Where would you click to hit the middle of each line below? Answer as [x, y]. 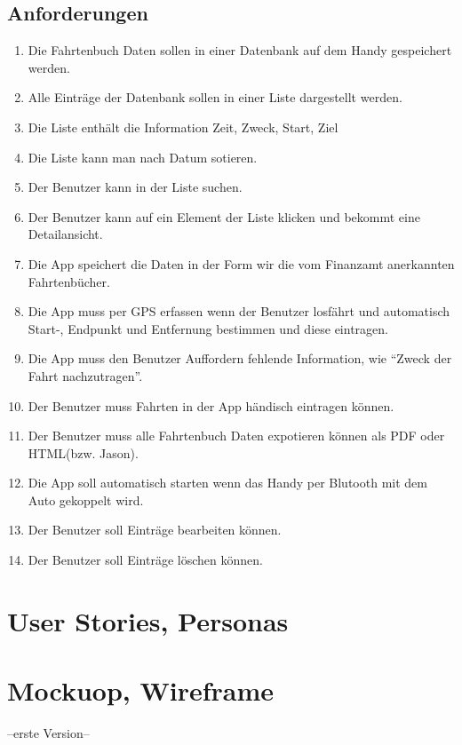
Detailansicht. [65, 234]
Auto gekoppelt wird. [86, 499]
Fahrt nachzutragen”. [85, 375]
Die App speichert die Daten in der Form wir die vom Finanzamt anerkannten [241, 263]
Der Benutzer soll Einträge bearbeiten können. [155, 530]
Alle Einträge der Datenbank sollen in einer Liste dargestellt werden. [215, 97]
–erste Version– [48, 733]
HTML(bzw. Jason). [83, 452]
